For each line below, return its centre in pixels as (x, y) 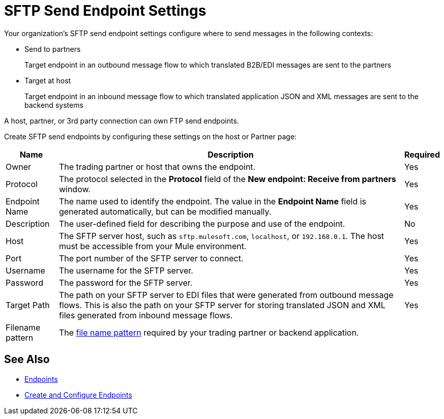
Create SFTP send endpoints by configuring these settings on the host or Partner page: (151, 136)
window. (75, 189)
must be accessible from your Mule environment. (153, 246)
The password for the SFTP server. (126, 282)
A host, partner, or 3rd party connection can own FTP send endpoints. (122, 121)
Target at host (48, 80)
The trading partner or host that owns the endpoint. (157, 167)
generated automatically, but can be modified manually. (165, 211)
